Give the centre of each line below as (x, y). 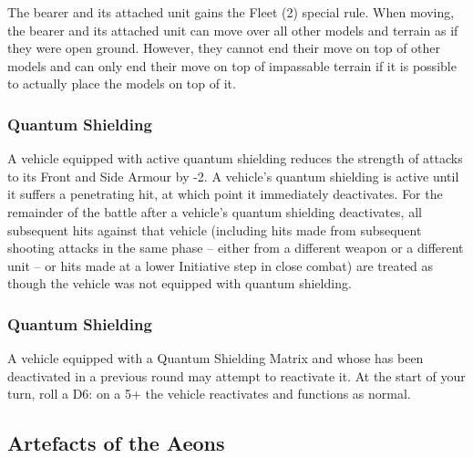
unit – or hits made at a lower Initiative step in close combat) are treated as (221, 265)
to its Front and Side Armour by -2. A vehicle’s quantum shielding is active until (233, 176)
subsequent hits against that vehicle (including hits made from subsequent (215, 229)
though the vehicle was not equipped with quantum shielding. (180, 283)
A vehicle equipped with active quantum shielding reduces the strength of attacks (235, 158)
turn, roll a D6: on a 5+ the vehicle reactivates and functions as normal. (209, 394)
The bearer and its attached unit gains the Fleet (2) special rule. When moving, (231, 12)
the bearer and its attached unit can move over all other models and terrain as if (233, 30)
